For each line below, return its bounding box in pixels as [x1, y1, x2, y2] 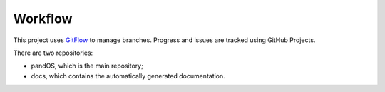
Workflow [13, 11, 73, 26]
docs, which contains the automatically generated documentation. [31, 71, 226, 80]
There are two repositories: [13, 48, 93, 57]
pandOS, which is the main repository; [31, 61, 144, 71]
